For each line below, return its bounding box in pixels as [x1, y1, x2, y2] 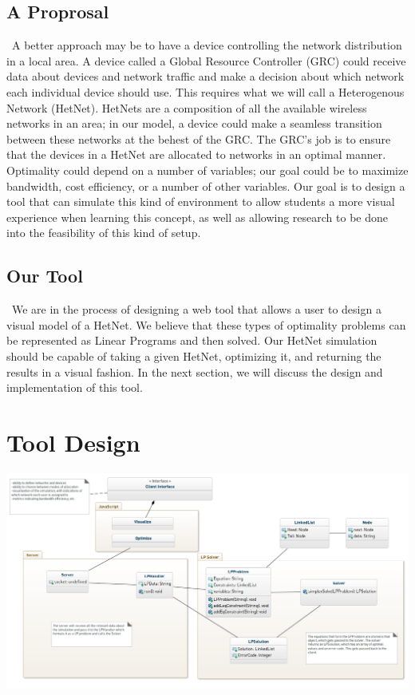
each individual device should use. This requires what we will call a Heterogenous [6, 83, 405, 100]
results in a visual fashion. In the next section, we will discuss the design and [6, 363, 383, 380]
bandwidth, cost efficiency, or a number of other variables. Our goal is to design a [6, 177, 405, 194]
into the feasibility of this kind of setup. [6, 224, 201, 241]
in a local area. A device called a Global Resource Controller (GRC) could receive [6, 52, 406, 69]
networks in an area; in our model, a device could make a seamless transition [6, 115, 382, 132]
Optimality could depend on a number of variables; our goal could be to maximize [6, 161, 409, 178]
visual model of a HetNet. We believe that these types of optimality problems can [6, 316, 406, 333]
